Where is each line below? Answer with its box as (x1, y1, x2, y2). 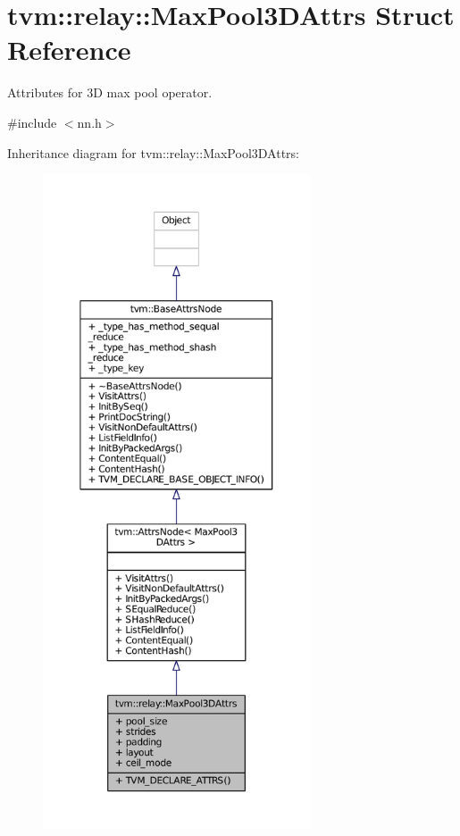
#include (7, 113, 57, 131)
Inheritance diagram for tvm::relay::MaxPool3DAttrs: (7, 143, 299, 162)
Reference (7, 31, 131, 68)
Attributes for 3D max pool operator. (7, 83, 213, 102)
